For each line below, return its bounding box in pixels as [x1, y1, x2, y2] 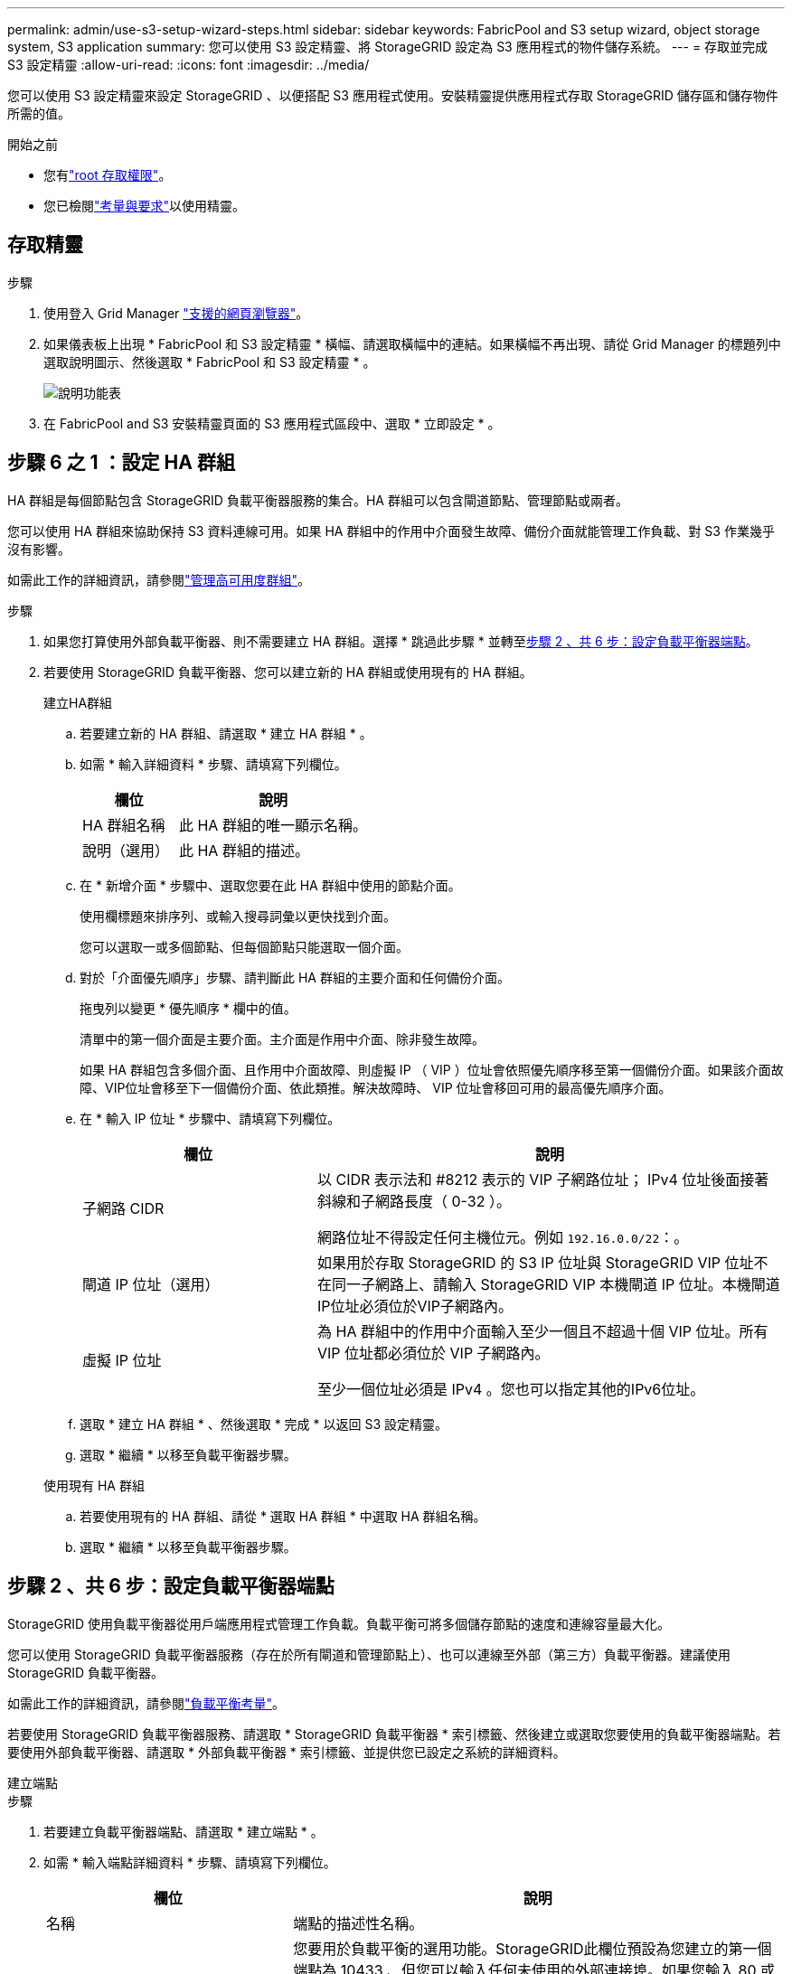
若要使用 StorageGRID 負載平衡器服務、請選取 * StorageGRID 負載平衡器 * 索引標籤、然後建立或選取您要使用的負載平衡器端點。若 [7, 1725, 781, 1742]
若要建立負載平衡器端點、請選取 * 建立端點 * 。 [43, 1823, 324, 1839]
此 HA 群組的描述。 [178, 841, 309, 860]
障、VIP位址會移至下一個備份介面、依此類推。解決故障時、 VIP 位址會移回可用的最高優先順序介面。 [80, 1079, 672, 1095]
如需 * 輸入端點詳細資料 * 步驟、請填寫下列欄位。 [43, 1854, 336, 1870]
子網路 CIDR [82, 1198, 165, 1217]
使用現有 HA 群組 [43, 1477, 145, 1493]
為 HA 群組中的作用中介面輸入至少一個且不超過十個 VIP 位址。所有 [316, 1321, 768, 1340]
